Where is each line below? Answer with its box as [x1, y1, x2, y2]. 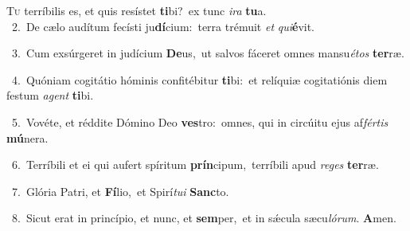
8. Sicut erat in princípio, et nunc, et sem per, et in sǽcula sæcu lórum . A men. [11, 209, 396, 226]
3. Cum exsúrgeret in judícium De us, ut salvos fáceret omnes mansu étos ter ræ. [11, 45, 404, 61]
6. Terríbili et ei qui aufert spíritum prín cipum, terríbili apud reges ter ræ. [11, 156, 379, 173]
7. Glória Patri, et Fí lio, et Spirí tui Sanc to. [11, 182, 229, 199]
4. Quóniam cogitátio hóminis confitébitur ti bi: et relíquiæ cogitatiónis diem [11, 71, 388, 88]
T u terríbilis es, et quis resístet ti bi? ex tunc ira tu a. [6, 2, 267, 18]
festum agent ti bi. [6, 87, 94, 104]
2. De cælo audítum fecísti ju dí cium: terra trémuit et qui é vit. [11, 18, 314, 34]
